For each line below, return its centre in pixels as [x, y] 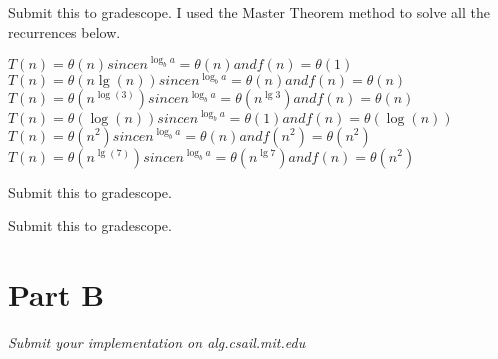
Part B [56, 293]
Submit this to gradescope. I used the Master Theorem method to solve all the [249, 12]
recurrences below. [64, 31]
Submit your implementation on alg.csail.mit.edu [157, 341]
